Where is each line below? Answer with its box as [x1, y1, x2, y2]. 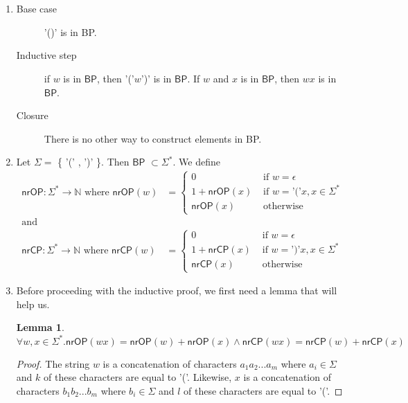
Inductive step [16, 48, 77, 62]
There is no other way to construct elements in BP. [44, 131, 262, 145]
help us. [16, 296, 50, 311]
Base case [16, 1, 57, 16]
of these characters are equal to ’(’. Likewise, [43, 370, 232, 384]
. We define [172, 154, 220, 169]
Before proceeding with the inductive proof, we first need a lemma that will [16, 283, 337, 298]
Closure [16, 108, 48, 123]
